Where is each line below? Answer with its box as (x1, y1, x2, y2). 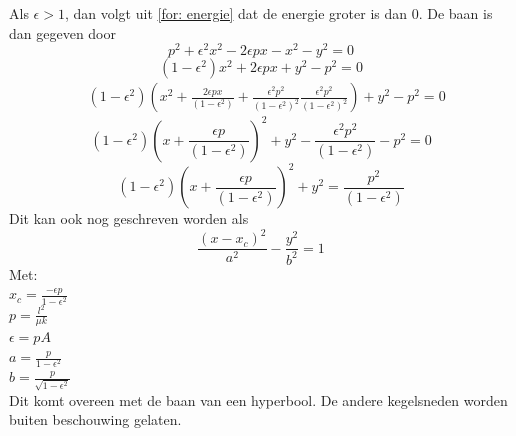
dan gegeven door (9, 22, 116, 43)
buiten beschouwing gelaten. (9, 409, 182, 430)
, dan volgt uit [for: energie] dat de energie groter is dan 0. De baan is (64, 3, 493, 23)
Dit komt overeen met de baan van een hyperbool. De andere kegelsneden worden (9, 389, 508, 410)
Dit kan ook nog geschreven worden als (9, 208, 249, 229)
